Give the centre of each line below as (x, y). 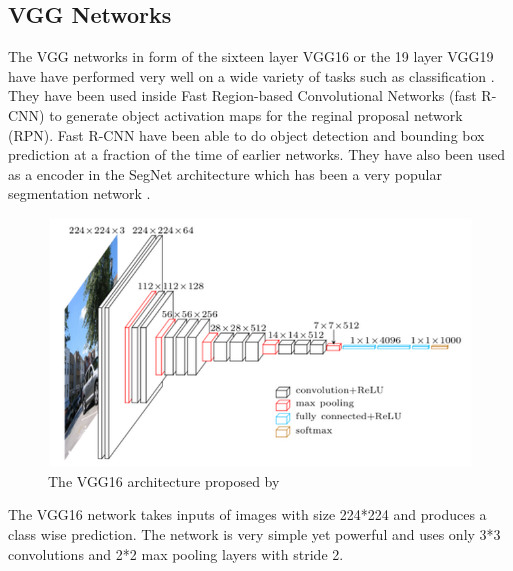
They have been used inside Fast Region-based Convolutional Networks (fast (242, 95)
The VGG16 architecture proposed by (164, 480)
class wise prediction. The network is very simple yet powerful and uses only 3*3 (254, 534)
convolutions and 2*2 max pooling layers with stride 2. (176, 553)
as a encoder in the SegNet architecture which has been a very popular (225, 173)
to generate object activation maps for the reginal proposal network (256, 114)
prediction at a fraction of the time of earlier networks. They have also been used (257, 154)
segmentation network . (79, 193)
